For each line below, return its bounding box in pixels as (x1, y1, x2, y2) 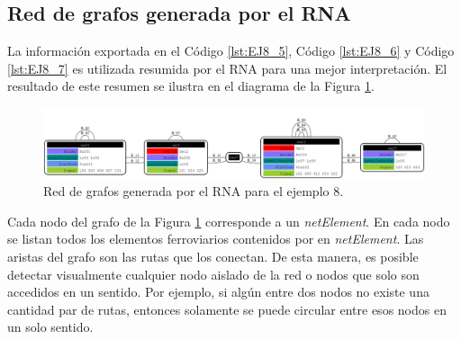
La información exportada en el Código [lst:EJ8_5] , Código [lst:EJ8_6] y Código (7, 41, 455, 60)
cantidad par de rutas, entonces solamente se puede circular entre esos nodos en (7, 299, 447, 318)
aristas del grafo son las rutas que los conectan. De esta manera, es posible (7, 247, 419, 266)
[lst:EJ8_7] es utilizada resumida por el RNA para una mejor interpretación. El (7, 58, 447, 77)
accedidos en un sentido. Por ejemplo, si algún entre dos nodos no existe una (7, 282, 429, 301)
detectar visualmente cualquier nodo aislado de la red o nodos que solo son (7, 264, 420, 283)
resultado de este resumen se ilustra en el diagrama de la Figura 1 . (7, 76, 375, 95)
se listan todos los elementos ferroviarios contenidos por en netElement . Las (7, 229, 424, 248)
